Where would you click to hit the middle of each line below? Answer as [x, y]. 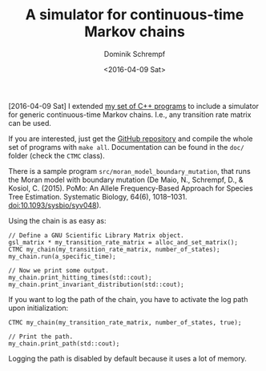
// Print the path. [41, 337]
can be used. [30, 123]
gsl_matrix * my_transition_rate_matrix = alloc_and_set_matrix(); [123, 242]
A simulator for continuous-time [135, 15]
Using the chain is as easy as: [57, 220]
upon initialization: [38, 308]
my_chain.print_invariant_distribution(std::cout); [96, 284]
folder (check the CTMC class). [57, 155]
